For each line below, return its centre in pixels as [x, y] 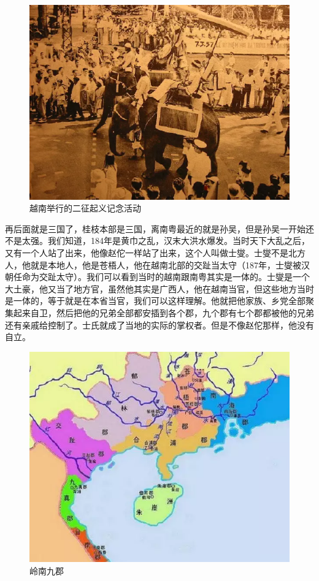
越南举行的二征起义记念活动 [85, 208]
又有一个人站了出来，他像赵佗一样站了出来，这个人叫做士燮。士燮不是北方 [155, 252]
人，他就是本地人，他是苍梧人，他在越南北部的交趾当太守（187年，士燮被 [153, 264]
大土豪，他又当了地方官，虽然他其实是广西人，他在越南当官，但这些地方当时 [159, 288]
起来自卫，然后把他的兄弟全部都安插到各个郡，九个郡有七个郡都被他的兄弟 [163, 312]
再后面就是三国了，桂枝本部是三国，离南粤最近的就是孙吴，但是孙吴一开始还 [159, 228]
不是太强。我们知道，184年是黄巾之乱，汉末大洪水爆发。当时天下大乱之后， [157, 241]
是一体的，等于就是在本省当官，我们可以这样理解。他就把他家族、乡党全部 [155, 301]
